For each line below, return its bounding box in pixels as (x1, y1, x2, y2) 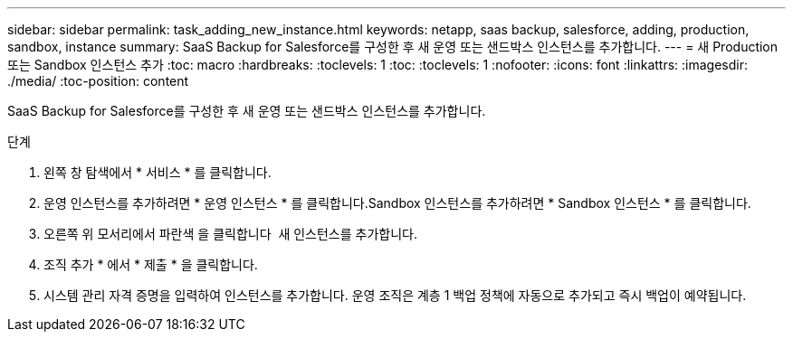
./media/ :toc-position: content (7, 73, 189, 89)
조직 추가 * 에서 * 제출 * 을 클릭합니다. (43, 257, 258, 272)
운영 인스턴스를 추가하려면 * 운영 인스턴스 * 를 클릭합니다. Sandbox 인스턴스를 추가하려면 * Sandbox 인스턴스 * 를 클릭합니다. (43, 195, 751, 211)
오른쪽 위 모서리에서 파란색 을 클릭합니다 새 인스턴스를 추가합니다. (43, 226, 417, 241)
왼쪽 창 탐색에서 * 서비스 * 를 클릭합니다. (43, 165, 272, 180)
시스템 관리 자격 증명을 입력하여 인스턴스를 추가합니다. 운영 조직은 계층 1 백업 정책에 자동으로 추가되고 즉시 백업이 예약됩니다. (43, 287, 747, 303)
